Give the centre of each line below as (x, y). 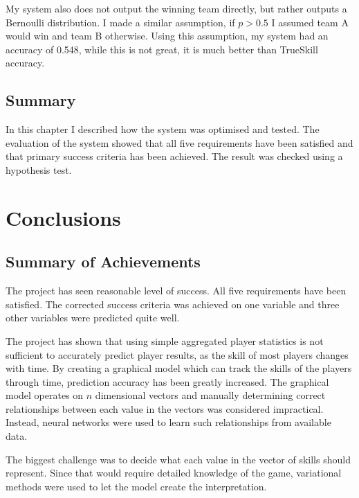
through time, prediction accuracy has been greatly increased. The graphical (167, 381)
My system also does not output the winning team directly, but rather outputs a (176, 8)
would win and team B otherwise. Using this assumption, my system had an (167, 36)
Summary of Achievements (103, 261)
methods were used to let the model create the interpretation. (136, 486)
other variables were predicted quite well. (93, 318)
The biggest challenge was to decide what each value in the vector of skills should (178, 459)
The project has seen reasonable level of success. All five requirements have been (176, 291)
